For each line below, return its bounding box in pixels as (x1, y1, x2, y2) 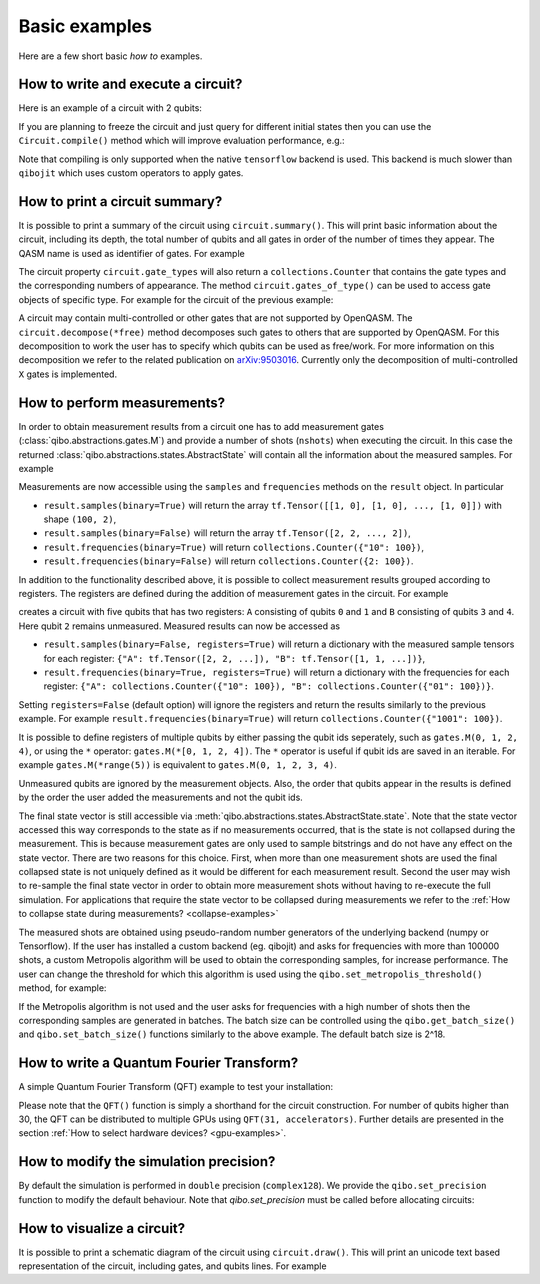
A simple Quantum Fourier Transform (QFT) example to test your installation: (18, 1081, 334, 1093)
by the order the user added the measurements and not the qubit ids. (18, 791, 304, 804)
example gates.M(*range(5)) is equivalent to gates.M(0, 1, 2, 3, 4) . (18, 759, 337, 771)
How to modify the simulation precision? (18, 1153, 276, 1170)
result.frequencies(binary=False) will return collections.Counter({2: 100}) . (43, 555, 414, 567)
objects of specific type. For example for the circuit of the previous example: (18, 293, 334, 305)
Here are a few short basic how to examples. (18, 50, 203, 62)
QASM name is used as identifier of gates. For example (18, 247, 245, 259)
